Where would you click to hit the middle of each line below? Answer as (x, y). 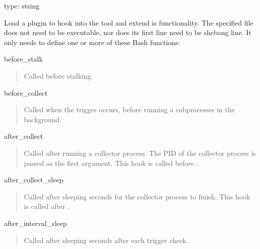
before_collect (26, 92)
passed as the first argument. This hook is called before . (111, 163)
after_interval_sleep (35, 223)
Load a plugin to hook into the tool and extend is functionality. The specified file (129, 22)
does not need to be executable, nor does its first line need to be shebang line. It (128, 32)
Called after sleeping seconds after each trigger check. (106, 240)
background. (43, 119)
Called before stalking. (58, 75)
